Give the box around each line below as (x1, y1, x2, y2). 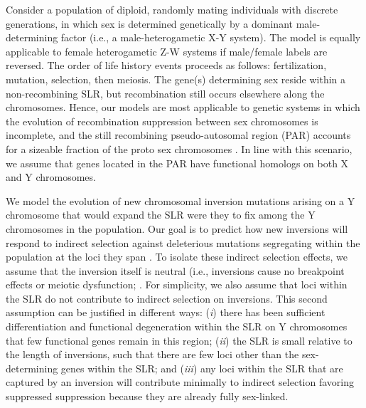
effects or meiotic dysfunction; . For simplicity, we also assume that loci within (6, 277, 348, 292)
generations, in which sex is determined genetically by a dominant (6, 16, 293, 31)
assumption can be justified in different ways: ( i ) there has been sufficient (6, 305, 325, 320)
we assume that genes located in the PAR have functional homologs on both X (6, 155, 349, 170)
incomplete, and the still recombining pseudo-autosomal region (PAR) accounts (6, 127, 351, 142)
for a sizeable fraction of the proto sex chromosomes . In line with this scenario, (6, 141, 352, 156)
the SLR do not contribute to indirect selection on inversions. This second (6, 291, 328, 305)
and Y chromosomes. (6, 169, 96, 184)
